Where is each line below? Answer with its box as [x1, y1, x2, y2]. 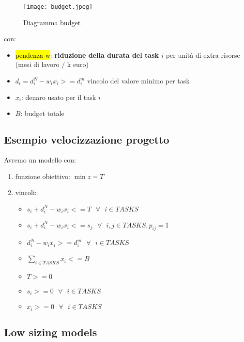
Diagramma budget [23, 17, 81, 27]
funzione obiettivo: [15, 171, 70, 181]
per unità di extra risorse [166, 49, 240, 60]
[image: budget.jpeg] [23, 3, 93, 10]
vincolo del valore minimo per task [87, 76, 190, 86]
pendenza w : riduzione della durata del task [15, 49, 159, 60]
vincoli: [15, 187, 37, 197]
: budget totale [20, 108, 64, 118]
